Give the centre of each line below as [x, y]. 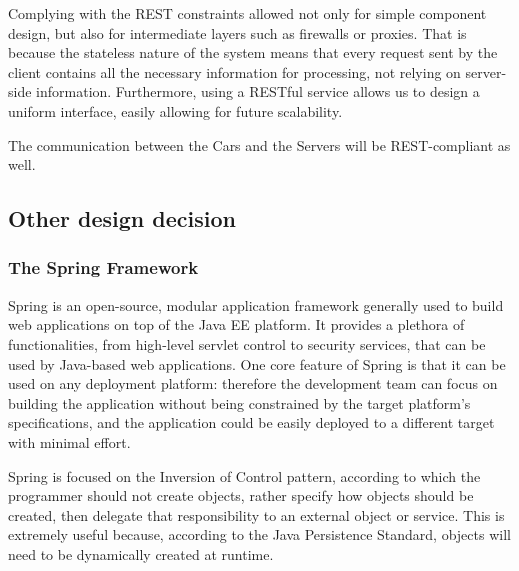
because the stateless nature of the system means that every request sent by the [253, 52]
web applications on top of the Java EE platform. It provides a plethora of [236, 324]
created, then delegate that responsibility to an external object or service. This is [256, 514]
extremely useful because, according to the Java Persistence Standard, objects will [259, 534]
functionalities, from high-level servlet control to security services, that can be [247, 343]
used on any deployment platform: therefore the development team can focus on [253, 383]
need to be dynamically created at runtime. [141, 553]
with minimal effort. [69, 441]
